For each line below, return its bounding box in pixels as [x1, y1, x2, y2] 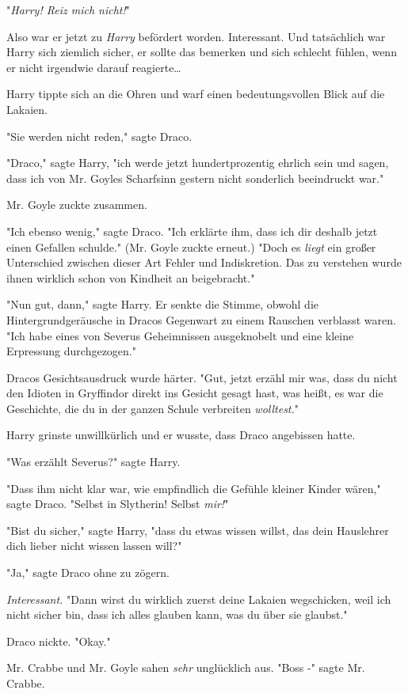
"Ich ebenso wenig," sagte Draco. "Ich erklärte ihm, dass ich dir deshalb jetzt [6, 222, 378, 239]
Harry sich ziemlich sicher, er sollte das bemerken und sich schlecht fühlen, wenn [6, 44, 397, 60]
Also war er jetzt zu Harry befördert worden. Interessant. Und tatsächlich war [6, 28, 386, 44]
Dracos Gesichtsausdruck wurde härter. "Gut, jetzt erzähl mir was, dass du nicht [6, 369, 398, 385]
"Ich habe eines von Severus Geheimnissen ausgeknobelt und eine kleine [6, 327, 354, 343]
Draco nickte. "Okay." [6, 632, 111, 649]
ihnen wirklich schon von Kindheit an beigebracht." [6, 269, 255, 286]
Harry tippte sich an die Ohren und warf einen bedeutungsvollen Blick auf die [6, 85, 385, 102]
